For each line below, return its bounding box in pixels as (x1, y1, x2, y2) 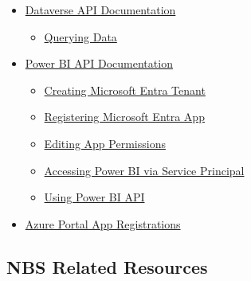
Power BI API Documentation (25, 55, 173, 72)
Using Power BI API (44, 189, 145, 205)
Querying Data (44, 28, 117, 45)
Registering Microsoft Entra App (44, 108, 205, 125)
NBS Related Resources (6, 254, 208, 279)
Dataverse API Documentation (25, 2, 176, 18)
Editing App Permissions (44, 135, 166, 151)
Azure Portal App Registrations (25, 215, 181, 232)
